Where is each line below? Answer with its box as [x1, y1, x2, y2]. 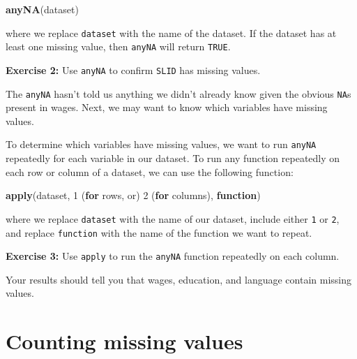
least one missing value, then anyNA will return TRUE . [6, 39, 231, 54]
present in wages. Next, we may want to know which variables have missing [6, 100, 328, 115]
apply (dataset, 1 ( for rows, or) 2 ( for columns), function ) [6, 188, 261, 203]
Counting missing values [6, 327, 243, 356]
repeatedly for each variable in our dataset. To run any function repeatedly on [6, 151, 340, 166]
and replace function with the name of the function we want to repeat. [6, 225, 312, 240]
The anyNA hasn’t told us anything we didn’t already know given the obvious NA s [6, 86, 351, 101]
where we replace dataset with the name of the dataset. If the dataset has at [6, 25, 337, 40]
